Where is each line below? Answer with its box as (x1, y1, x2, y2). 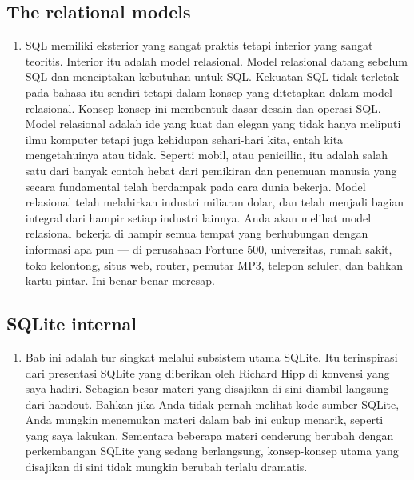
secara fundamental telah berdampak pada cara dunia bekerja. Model (25, 178, 366, 194)
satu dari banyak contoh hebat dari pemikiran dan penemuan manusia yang (25, 162, 397, 178)
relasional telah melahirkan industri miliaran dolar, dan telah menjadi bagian (25, 194, 404, 210)
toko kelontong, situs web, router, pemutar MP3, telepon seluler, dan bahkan (25, 256, 404, 273)
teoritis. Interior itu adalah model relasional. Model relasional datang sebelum (25, 52, 408, 69)
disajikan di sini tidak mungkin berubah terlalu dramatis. (25, 458, 308, 475)
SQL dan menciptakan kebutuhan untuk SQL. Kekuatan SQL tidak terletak (25, 68, 400, 85)
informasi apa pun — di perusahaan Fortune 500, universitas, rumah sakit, (25, 240, 392, 257)
